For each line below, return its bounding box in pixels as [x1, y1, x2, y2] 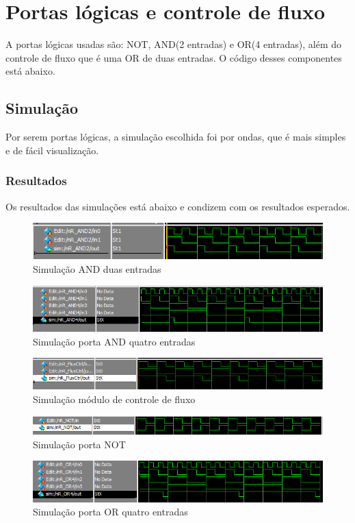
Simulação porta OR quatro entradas [33, 504, 188, 519]
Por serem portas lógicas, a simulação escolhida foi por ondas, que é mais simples [5, 130, 346, 144]
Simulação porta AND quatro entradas [33, 334, 196, 348]
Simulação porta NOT [33, 437, 126, 451]
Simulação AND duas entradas [33, 261, 161, 276]
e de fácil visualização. [5, 143, 99, 157]
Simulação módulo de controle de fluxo [33, 392, 196, 406]
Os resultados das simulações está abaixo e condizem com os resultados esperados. [5, 199, 350, 213]
